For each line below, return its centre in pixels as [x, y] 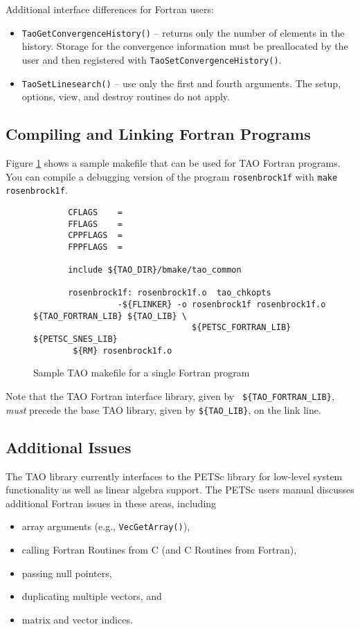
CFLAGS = [95, 212]
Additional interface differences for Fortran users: [110, 9]
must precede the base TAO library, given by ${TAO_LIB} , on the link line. [163, 409]
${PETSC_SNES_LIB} [75, 339]
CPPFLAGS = [95, 236]
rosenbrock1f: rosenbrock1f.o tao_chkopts [170, 293]
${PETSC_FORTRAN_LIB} [242, 328]
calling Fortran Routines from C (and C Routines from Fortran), [159, 549]
